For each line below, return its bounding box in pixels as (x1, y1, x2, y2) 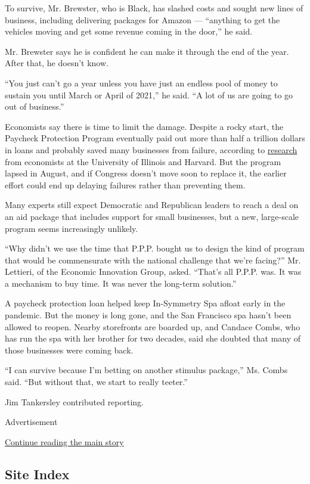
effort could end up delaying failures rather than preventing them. (5, 178, 246, 191)
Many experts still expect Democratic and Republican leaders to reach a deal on (5, 198, 299, 211)
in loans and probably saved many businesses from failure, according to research (5, 143, 297, 156)
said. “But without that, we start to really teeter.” (5, 376, 188, 388)
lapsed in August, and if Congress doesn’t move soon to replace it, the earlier (5, 167, 287, 179)
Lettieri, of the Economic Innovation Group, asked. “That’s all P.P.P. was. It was (5, 265, 302, 278)
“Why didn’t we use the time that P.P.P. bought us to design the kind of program (5, 242, 305, 255)
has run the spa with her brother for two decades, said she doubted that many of (5, 332, 301, 345)
